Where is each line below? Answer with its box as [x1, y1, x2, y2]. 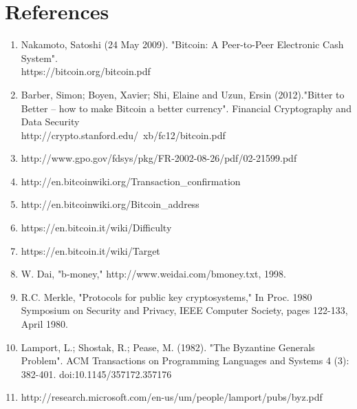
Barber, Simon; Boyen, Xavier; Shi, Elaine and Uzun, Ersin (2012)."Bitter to [21, 87, 345, 101]
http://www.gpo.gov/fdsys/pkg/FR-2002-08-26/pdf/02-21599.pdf [21, 151, 297, 165]
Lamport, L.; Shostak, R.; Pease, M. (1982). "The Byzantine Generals [21, 339, 315, 354]
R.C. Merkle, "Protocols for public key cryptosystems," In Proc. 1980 [21, 289, 312, 304]
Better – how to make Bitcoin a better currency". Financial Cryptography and [21, 101, 351, 115]
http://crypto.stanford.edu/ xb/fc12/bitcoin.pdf [21, 127, 226, 142]
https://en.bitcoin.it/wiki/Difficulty [21, 220, 172, 235]
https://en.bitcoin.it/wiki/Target [21, 243, 160, 258]
